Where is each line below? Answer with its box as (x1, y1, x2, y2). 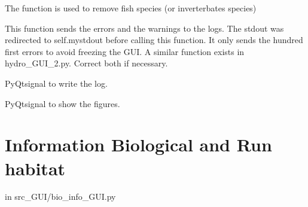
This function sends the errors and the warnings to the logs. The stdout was (5, 22, 284, 34)
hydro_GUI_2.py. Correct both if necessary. (5, 57, 168, 69)
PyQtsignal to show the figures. (5, 97, 120, 109)
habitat (5, 156, 66, 180)
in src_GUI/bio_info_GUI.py (5, 190, 116, 203)
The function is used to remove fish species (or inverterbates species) (5, 2, 257, 14)
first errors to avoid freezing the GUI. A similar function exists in (5, 45, 245, 57)
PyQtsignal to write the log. (5, 77, 108, 89)
